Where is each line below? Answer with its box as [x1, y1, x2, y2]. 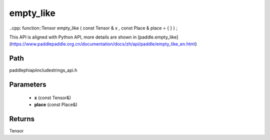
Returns [9, 114, 35, 123]
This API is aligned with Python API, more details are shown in [9, 34, 137, 40]
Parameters [9, 80, 46, 89]
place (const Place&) [34, 101, 77, 107]
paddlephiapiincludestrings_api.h [9, 67, 77, 73]
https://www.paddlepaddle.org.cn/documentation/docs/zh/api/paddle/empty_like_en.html [10, 41, 195, 47]
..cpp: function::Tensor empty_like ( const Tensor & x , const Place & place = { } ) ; [9, 25, 177, 31]
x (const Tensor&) [34, 94, 71, 100]
